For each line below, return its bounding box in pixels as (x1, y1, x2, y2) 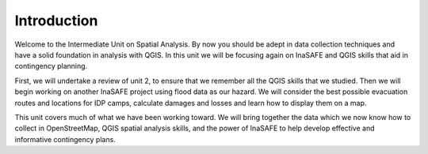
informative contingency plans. (14, 134, 117, 144)
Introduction (14, 12, 98, 29)
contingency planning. (14, 62, 88, 71)
